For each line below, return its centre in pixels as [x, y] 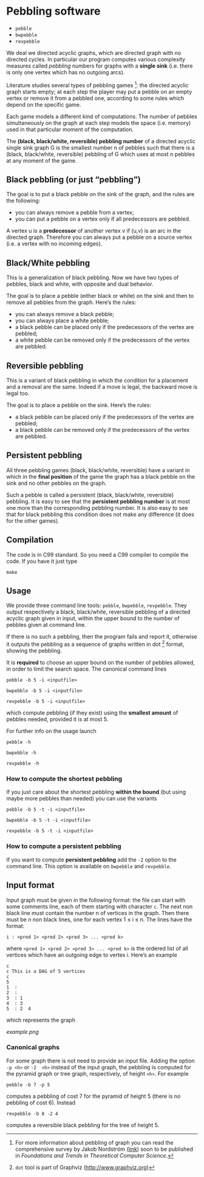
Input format [30, 885]
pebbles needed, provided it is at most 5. [57, 719]
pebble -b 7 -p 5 [28, 1085]
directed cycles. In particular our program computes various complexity [96, 59]
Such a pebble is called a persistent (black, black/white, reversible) [90, 495]
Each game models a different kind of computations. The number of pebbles [102, 116]
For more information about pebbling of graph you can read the [94, 1142]
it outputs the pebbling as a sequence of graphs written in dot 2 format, [95, 644]
